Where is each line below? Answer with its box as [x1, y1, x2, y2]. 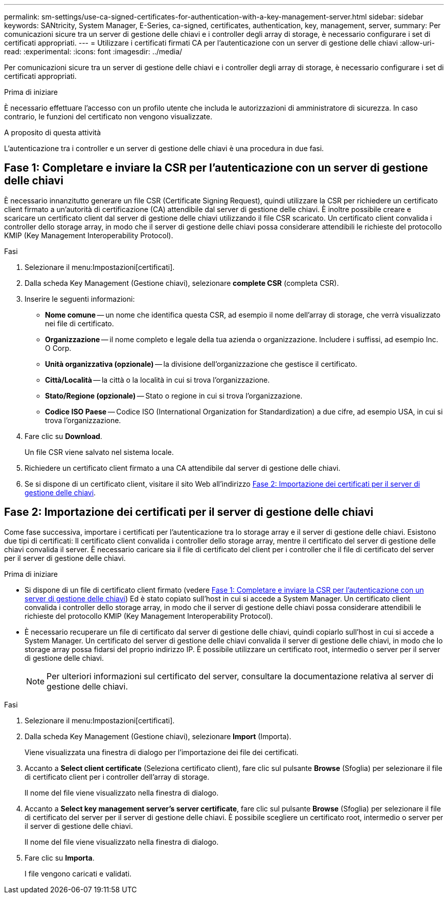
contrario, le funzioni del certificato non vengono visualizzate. [4, 112, 212, 121]
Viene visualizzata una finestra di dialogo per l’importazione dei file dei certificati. [25, 747, 299, 757]
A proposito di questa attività [4, 128, 101, 137]
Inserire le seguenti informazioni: [25, 294, 135, 303]
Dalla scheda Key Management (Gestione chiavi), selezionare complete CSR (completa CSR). [25, 278, 339, 287]
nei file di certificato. [45, 319, 114, 328]
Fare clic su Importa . [25, 853, 95, 862]
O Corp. [45, 343, 72, 352]
